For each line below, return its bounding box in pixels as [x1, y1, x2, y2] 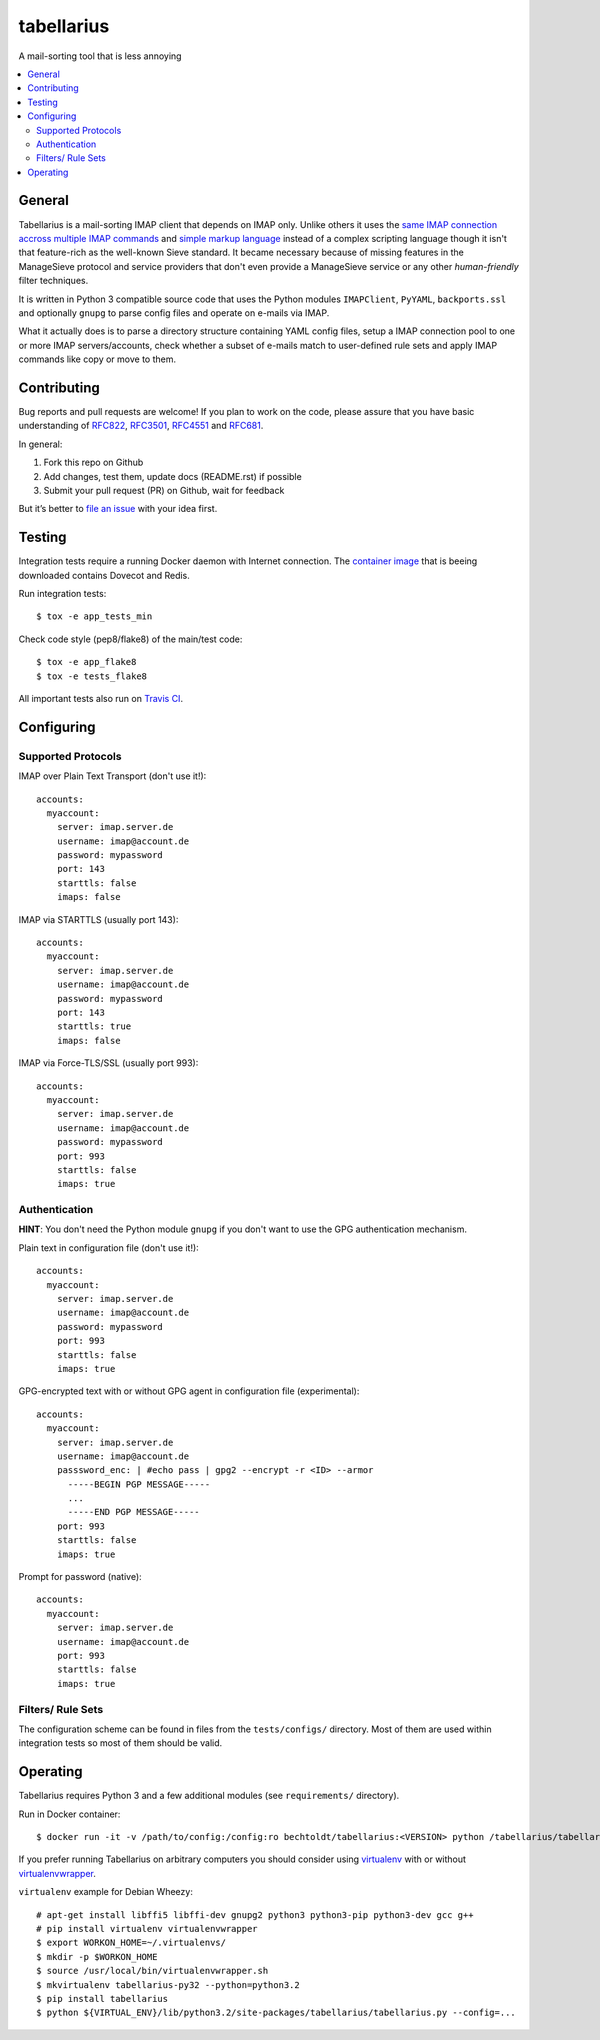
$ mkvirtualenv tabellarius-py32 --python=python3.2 [36, 1979, 300, 1990]
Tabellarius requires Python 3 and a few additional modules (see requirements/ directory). [18, 1790, 400, 1802]
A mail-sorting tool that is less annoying [18, 50, 182, 62]
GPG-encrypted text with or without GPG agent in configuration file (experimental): [18, 1385, 360, 1397]
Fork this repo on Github [43, 456, 144, 469]
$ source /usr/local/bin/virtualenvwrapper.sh [36, 1965, 269, 1977]
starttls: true [56, 1021, 132, 1032]
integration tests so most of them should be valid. [18, 1737, 223, 1749]
